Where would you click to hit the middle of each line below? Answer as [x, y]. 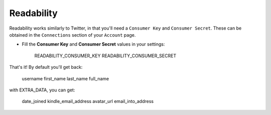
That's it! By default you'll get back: [46, 67]
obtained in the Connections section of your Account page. [73, 35]
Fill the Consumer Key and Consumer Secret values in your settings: [93, 44]
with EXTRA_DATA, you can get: [42, 90]
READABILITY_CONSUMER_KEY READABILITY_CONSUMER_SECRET [105, 56]
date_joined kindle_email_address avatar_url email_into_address [88, 101]
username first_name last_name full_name [65, 78]
